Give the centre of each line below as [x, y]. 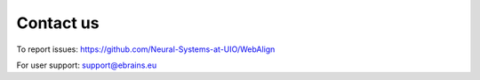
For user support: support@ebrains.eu [87, 65]
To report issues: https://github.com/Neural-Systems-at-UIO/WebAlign [146, 49]
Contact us [58, 23]
